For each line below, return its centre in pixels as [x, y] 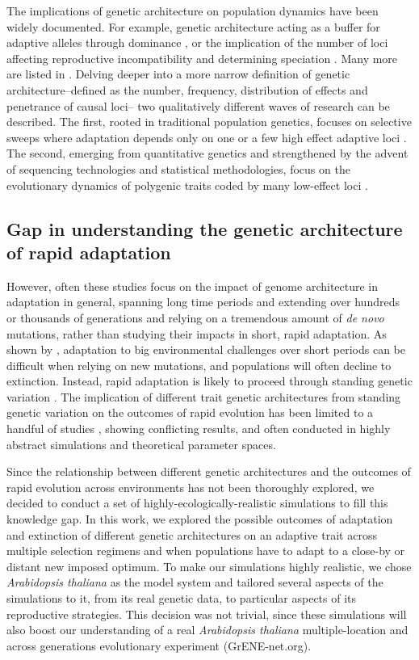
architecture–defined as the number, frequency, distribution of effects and [187, 89]
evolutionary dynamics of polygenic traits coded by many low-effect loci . [187, 185]
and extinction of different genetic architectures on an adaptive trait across [192, 534]
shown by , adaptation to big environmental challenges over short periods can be [206, 349]
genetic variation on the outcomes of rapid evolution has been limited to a [190, 412]
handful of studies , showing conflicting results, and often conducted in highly [199, 429]
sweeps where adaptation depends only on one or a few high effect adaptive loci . [207, 137]
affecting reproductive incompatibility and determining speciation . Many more [202, 58]
